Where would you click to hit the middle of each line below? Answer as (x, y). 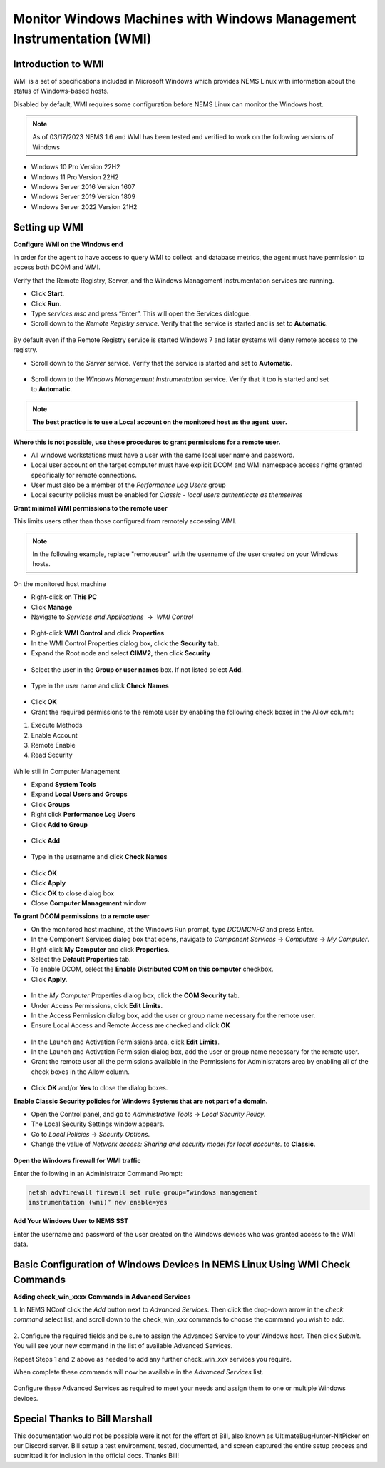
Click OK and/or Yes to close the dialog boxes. (99, 1088)
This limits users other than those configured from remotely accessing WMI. (125, 521)
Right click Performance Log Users (83, 815)
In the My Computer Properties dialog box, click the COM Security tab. (135, 995)
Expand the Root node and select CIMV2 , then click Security (121, 653)
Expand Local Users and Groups (79, 794)
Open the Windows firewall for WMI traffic (77, 1160)
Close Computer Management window (89, 903)
